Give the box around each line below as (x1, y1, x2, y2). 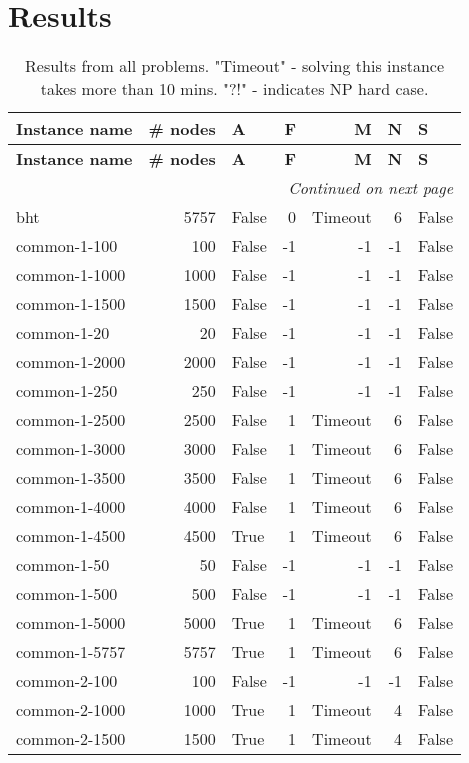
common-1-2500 (16, 408, 126, 432)
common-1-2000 (16, 350, 126, 374)
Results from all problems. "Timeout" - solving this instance (25, 54, 445, 78)
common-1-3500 (16, 466, 126, 490)
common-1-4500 (16, 524, 126, 548)
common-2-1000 (16, 698, 126, 722)
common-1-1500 (16, 292, 126, 316)
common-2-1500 (16, 727, 126, 751)
